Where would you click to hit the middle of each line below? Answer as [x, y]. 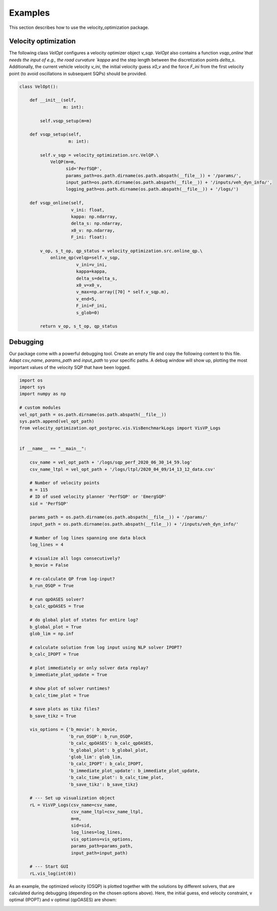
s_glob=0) [88, 313]
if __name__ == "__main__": [53, 449]
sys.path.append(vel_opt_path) [57, 421]
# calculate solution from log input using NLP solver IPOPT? [106, 647]
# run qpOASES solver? [57, 599]
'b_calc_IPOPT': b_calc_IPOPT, [106, 764]
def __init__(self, [53, 100]
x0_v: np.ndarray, [93, 230]
